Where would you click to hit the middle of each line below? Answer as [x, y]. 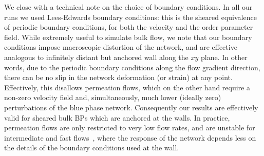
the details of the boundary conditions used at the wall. [92, 148]
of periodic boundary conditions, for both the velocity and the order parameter [129, 27]
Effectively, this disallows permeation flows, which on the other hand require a [127, 87]
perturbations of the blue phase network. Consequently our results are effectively [131, 107]
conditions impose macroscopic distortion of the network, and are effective [121, 47]
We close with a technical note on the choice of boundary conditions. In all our [128, 7]
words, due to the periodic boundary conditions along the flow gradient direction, [132, 67]
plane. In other [224, 57]
